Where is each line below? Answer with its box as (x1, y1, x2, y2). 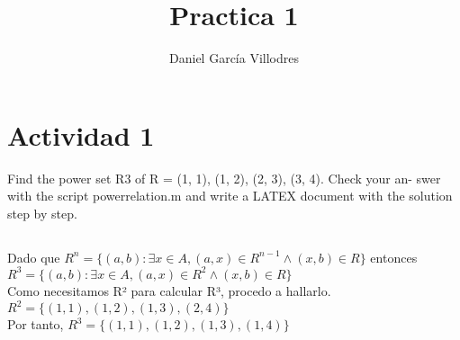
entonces (370, 247, 418, 266)
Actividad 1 (7, 116, 155, 153)
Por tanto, (7, 315, 64, 334)
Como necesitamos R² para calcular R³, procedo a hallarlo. (7, 281, 331, 300)
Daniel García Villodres (169, 49, 299, 67)
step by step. (7, 203, 77, 222)
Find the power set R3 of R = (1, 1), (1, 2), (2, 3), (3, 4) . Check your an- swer (7, 168, 441, 187)
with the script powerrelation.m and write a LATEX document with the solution (7, 186, 453, 205)
